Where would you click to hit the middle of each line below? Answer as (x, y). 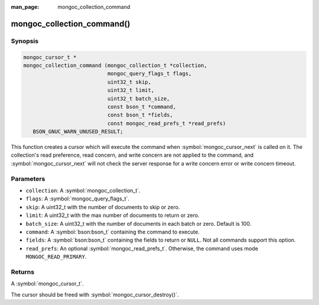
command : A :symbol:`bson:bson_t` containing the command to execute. (113, 232)
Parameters (28, 179)
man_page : (25, 7)
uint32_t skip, (129, 82)
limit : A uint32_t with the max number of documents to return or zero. (113, 215)
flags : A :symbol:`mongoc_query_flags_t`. (78, 199)
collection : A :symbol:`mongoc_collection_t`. (83, 190)
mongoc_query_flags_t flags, (149, 74)
